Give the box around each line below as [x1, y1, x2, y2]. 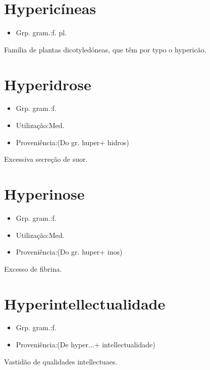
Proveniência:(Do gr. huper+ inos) [16, 246, 123, 257]
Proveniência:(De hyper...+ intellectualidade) [16, 339, 155, 350]
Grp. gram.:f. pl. [16, 27, 67, 38]
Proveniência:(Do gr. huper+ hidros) [16, 137, 129, 147]
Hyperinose [4, 183, 85, 204]
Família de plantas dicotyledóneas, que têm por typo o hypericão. [4, 44, 206, 54]
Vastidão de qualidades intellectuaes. [4, 356, 118, 366]
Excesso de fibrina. [4, 263, 62, 274]
